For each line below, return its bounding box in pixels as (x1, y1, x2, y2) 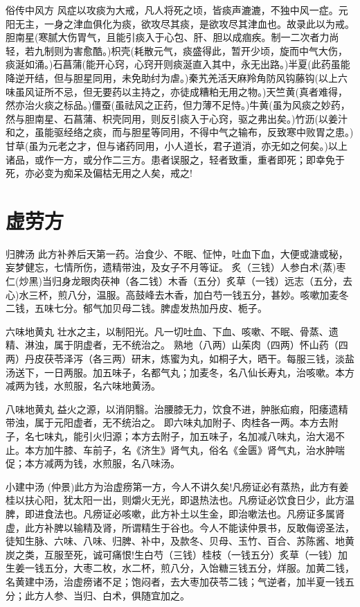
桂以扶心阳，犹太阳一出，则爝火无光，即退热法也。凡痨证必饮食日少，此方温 (6, 493, 354, 507)
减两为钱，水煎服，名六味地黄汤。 (6, 378, 161, 393)
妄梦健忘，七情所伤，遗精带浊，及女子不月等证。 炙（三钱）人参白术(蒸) (6, 260, 336, 274)
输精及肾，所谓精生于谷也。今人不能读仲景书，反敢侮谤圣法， (73, 520, 354, 534)
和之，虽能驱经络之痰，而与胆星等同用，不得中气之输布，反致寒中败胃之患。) (6, 125, 354, 139)
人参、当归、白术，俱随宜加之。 (44, 588, 190, 602)
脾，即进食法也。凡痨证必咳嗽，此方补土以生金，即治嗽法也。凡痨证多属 (6, 506, 335, 520)
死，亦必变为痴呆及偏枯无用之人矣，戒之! (6, 166, 192, 180)
